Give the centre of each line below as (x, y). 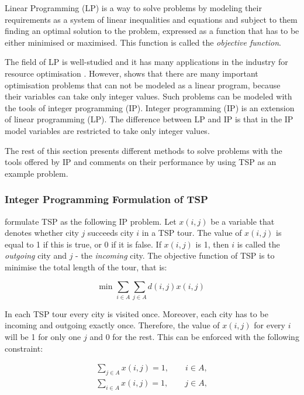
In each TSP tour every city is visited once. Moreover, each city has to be (137, 313)
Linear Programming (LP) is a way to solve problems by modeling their (133, 8)
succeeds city (110, 233)
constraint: (24, 348)
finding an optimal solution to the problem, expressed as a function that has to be (152, 31)
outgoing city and (36, 255)
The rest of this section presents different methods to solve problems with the (144, 150)
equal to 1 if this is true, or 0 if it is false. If (83, 244)
